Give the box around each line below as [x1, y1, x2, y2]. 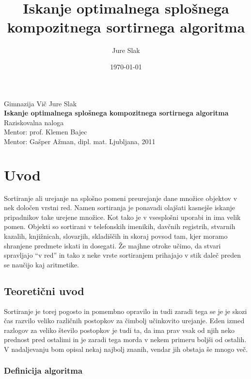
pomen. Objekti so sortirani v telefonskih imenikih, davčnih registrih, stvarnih [4, 221, 235, 231]
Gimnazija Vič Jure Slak [4, 98, 77, 108]
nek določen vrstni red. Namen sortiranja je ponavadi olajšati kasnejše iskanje [4, 202, 235, 213]
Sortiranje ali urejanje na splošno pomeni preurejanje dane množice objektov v [4, 193, 237, 203]
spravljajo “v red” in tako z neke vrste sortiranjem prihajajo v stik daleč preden [4, 250, 241, 260]
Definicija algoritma [4, 364, 83, 377]
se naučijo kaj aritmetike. [4, 259, 79, 269]
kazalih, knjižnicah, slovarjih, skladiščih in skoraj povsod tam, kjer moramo [4, 231, 228, 241]
